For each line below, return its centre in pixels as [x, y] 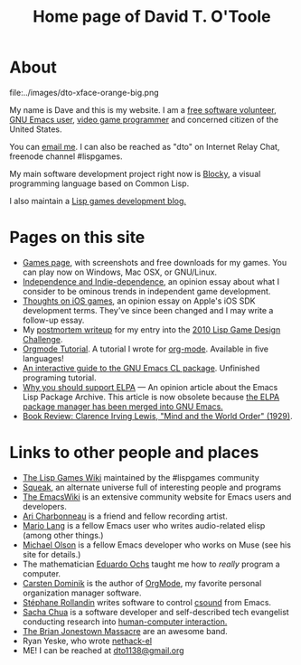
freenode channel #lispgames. [66, 156]
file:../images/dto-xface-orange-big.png [85, 92]
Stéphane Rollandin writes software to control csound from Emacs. [147, 602]
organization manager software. [82, 593]
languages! [43, 358]
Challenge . [42, 339]
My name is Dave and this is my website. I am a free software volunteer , [143, 109]
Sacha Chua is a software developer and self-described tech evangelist [155, 612]
